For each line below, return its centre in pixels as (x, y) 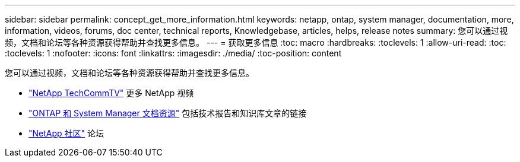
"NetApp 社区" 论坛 (66, 133)
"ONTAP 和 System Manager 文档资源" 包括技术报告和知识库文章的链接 (168, 113)
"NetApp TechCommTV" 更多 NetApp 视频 (111, 93)
